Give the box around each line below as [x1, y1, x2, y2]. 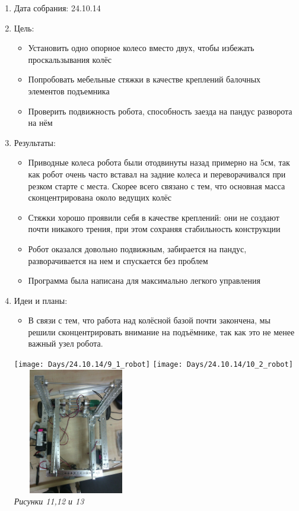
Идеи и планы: [14, 294, 68, 306]
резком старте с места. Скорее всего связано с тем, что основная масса [28, 179, 285, 192]
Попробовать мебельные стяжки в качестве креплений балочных [28, 73, 261, 85]
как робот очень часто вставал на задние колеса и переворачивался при [28, 167, 286, 180]
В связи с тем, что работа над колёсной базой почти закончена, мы [28, 314, 271, 326]
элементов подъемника [28, 84, 110, 97]
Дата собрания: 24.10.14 [14, 2, 101, 14]
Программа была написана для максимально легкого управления [28, 274, 260, 287]
